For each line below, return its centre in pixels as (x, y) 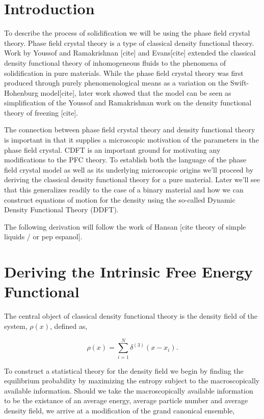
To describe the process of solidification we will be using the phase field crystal (127, 33)
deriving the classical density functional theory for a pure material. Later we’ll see (132, 179)
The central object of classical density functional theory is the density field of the (131, 316)
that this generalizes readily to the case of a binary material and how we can (124, 190)
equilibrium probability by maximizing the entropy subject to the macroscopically (132, 381)
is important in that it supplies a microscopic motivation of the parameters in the (131, 140)
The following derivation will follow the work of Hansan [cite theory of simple (125, 226)
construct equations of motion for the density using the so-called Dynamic (120, 199)
